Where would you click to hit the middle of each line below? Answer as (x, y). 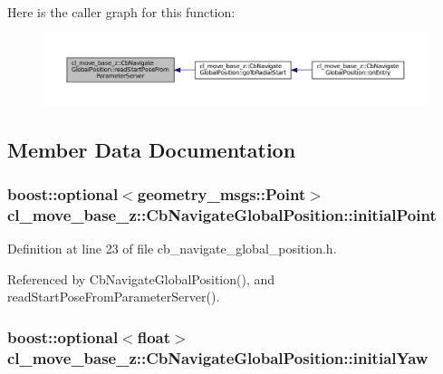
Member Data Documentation (152, 149)
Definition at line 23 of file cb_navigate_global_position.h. (172, 249)
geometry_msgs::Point (221, 193)
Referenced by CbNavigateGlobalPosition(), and (141, 278)
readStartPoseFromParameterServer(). (114, 297)
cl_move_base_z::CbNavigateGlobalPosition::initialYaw (218, 357)
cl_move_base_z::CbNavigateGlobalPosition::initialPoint (222, 214)
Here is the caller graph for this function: (121, 12)
